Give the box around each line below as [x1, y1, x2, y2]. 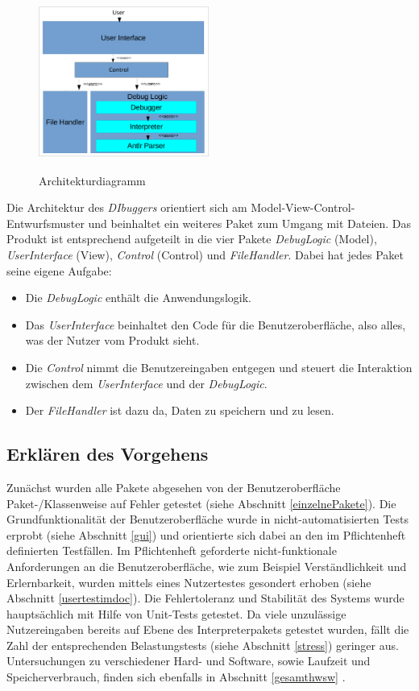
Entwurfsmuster [6, 214, 85, 231]
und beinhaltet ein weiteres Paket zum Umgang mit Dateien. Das [88, 214, 412, 231]
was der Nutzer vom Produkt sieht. [25, 332, 200, 349]
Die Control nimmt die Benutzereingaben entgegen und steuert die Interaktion [25, 358, 413, 375]
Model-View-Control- [251, 199, 355, 216]
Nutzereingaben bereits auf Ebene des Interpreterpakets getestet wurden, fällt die [6, 621, 409, 638]
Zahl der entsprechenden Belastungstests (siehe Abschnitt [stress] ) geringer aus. [6, 636, 399, 653]
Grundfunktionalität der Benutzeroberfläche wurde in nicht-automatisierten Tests [6, 511, 409, 528]
